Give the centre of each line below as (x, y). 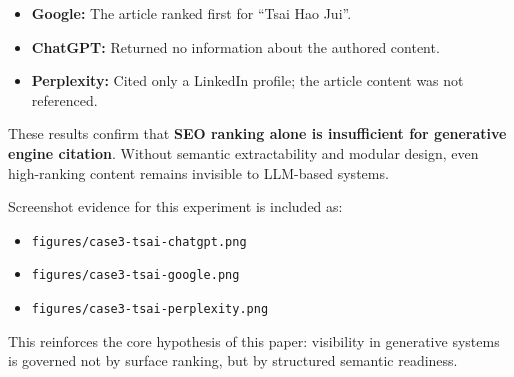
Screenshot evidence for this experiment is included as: (175, 206)
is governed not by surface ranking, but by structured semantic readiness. (233, 360)
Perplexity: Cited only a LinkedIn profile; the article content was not (247, 80)
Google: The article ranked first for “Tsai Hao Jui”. (191, 13)
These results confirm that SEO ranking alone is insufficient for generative (257, 133)
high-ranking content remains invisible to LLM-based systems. (198, 172)
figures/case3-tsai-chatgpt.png (139, 241)
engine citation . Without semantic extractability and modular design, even (243, 152)
